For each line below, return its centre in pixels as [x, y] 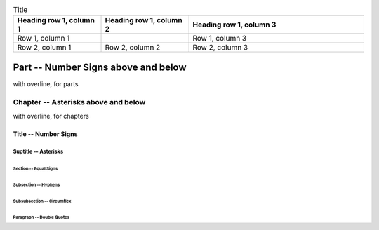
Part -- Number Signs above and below [100, 67]
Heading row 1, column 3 [234, 25]
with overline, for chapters [51, 116]
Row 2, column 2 [133, 48]
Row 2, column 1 [44, 48]
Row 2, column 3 [220, 48]
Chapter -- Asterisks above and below [79, 102]
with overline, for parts [46, 83]
